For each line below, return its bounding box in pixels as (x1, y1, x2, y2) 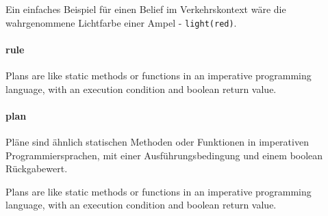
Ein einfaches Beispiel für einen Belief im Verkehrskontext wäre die (5, 2, 286, 16)
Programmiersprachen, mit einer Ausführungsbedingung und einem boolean (5, 148, 323, 162)
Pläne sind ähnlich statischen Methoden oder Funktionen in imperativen (5, 135, 309, 149)
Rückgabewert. (5, 161, 68, 176)
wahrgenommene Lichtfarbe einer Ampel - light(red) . (5, 15, 237, 29)
